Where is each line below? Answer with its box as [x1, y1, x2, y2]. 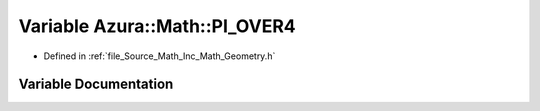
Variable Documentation [18, 76, 174, 93]
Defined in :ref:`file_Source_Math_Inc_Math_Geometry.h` [43, 50, 276, 62]
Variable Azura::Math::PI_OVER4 [18, 15, 296, 37]
